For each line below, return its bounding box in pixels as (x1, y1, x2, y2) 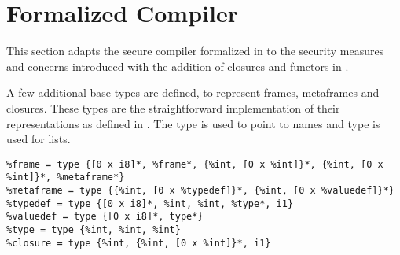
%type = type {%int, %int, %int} (6, 224, 181, 235)
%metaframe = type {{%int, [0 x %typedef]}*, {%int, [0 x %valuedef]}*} (6, 185, 394, 196)
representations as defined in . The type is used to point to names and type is (6, 115, 380, 131)
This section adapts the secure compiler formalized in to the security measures (6, 42, 384, 59)
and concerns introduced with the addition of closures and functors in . (6, 57, 349, 74)
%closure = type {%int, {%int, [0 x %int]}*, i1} (6, 237, 271, 249)
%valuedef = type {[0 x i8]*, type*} (6, 211, 204, 223)
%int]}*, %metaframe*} (6, 172, 125, 183)
